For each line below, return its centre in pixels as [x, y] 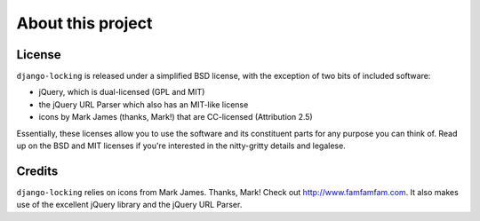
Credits [37, 171]
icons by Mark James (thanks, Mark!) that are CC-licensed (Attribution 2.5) [176, 117]
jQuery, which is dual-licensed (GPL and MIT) [122, 92]
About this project [84, 23]
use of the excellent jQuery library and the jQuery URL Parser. [129, 205]
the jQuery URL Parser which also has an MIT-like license [144, 104]
